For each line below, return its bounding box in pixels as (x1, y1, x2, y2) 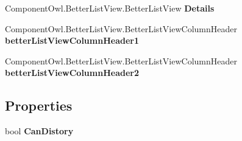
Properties (5, 96, 73, 115)
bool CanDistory (5, 125, 74, 137)
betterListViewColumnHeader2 (5, 66, 139, 79)
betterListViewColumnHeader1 (5, 34, 139, 47)
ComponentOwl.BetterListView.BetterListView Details (5, 2, 215, 14)
